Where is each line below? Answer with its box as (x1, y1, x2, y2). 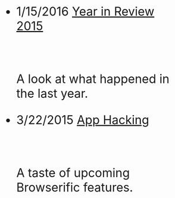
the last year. (16, 86, 89, 101)
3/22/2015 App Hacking (16, 112, 149, 128)
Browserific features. (16, 180, 133, 195)
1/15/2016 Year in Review (16, 4, 155, 19)
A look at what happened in (16, 72, 170, 86)
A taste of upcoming (16, 165, 130, 180)
